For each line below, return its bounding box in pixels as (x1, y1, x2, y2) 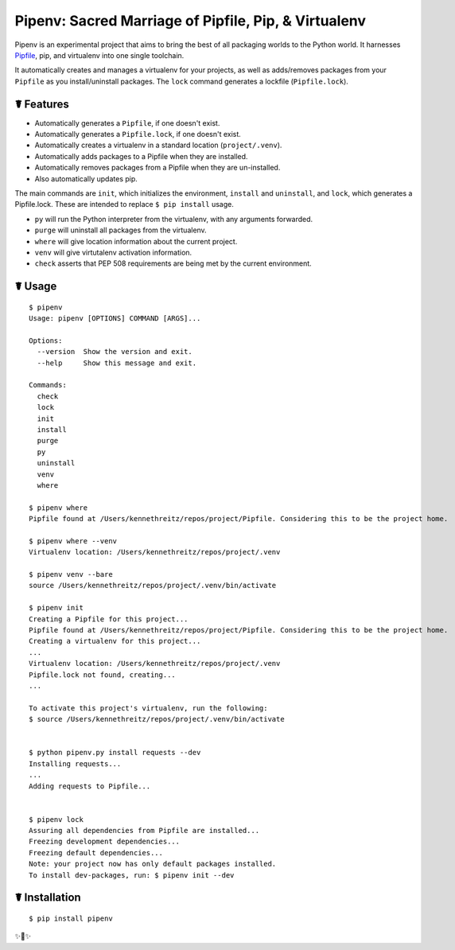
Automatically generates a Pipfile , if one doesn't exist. (34, 118, 220, 127)
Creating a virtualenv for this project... (29, 637, 201, 646)
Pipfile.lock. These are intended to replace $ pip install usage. (14, 200, 234, 209)
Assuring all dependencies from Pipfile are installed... (29, 826, 260, 835)
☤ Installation (14, 891, 81, 905)
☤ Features (14, 97, 69, 111)
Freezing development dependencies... (29, 837, 181, 847)
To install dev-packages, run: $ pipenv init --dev (29, 870, 235, 879)
